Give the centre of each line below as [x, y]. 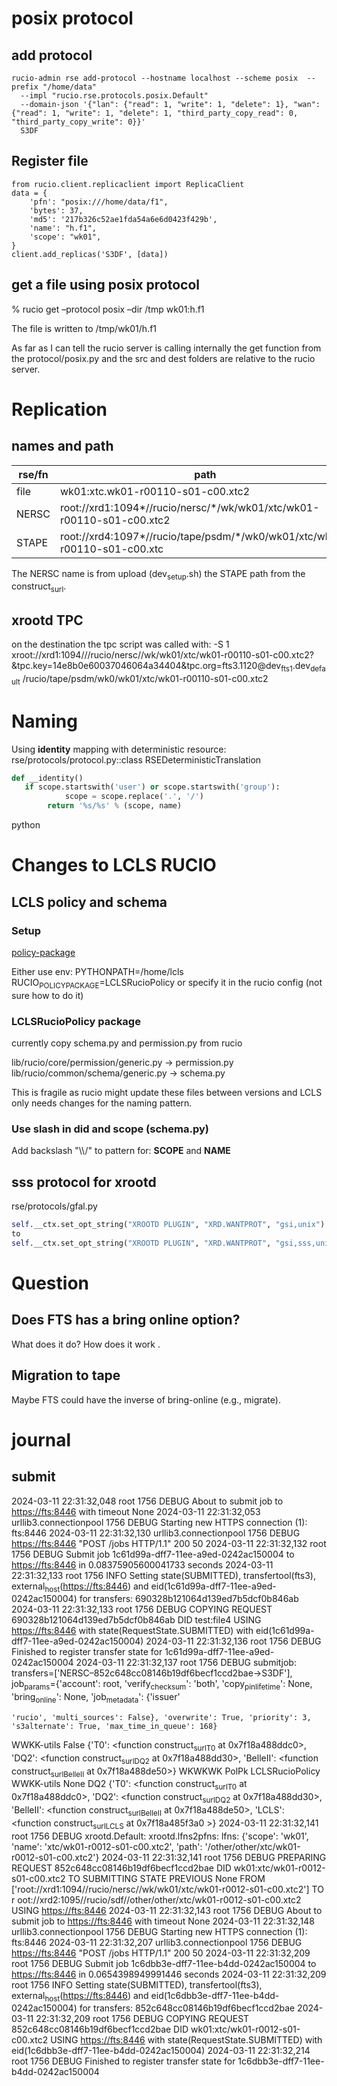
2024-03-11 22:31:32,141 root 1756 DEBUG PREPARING [214, 1857]
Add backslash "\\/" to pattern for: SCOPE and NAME [121, 1151]
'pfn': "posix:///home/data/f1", [99, 202]
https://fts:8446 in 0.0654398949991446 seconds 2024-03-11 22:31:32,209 [169, 1974]
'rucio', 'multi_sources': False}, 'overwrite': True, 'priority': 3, [161, 1717]
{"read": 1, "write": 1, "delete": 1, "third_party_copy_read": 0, [155, 113]
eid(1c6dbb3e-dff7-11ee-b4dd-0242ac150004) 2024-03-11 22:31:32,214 [161, 2051]
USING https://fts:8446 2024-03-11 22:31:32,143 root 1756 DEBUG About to [167, 1910]
